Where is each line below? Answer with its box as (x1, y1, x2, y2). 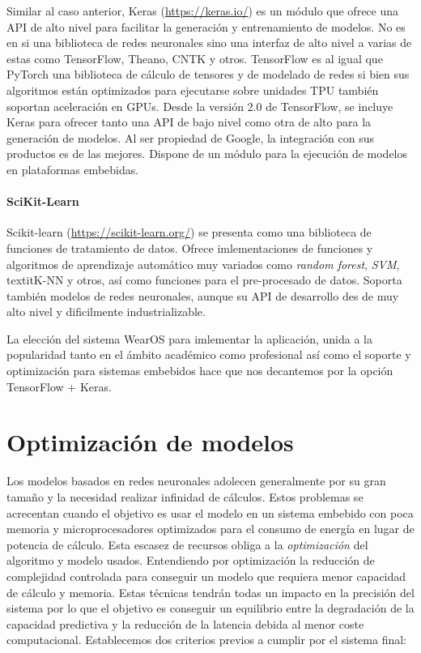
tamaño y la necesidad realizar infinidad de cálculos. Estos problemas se (6, 488, 364, 505)
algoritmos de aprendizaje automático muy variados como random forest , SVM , (6, 255, 400, 272)
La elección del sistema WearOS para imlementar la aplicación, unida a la (6, 330, 372, 347)
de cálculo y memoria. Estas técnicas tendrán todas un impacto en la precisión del (6, 583, 415, 600)
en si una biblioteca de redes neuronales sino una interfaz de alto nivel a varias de (6, 34, 412, 51)
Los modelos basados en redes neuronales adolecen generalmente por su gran (6, 472, 386, 489)
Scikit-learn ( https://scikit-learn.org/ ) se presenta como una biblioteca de (6, 224, 372, 241)
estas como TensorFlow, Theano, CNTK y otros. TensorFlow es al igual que (6, 49, 383, 66)
